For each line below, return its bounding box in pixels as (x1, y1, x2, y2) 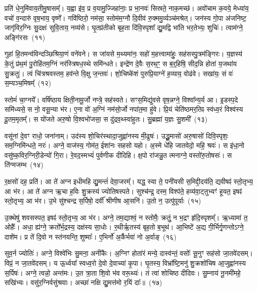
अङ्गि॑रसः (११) (4, 32, 45, 42)
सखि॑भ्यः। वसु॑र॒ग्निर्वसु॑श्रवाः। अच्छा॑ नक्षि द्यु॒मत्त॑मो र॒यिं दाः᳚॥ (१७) (4, 277, 163, 288)
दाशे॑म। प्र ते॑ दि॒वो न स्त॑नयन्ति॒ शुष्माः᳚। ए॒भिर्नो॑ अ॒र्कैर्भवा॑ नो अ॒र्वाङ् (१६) (4, 231, 176, 242)
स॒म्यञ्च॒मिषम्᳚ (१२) (4, 78, 51, 88)
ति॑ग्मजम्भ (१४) (4, 159, 43, 170)
